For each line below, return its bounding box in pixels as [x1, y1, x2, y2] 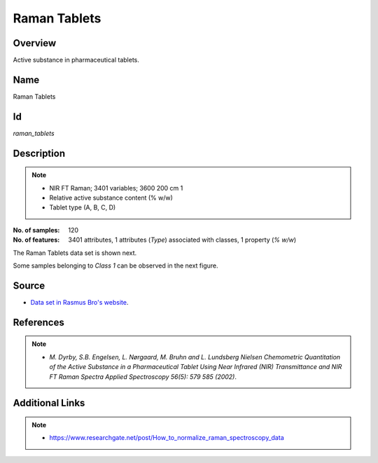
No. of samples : [13, 226, 60, 234]
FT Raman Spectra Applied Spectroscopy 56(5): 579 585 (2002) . [49, 372, 237, 381]
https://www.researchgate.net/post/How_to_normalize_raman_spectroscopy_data [49, 434, 284, 442]
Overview [13, 37, 57, 49]
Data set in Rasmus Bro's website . [30, 298, 129, 306]
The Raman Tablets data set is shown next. [13, 249, 137, 257]
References [13, 316, 64, 329]
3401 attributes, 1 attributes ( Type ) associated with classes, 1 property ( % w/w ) [68, 235, 297, 244]
